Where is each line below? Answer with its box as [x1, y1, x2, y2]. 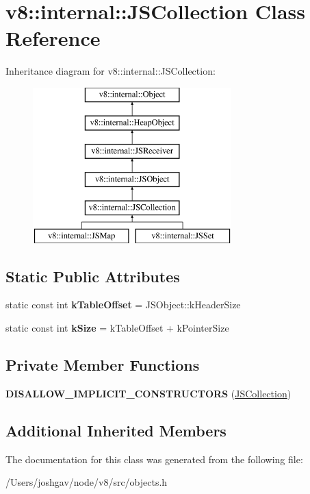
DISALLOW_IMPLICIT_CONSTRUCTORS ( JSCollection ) [5, 386, 292, 400]
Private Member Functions [5, 354, 200, 375]
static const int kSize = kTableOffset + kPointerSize [5, 321, 229, 335]
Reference [5, 24, 101, 52]
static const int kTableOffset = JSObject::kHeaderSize [5, 297, 241, 312]
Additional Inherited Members [5, 419, 227, 441]
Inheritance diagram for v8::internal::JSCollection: [5, 64, 216, 78]
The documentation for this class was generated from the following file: [5, 452, 303, 466]
